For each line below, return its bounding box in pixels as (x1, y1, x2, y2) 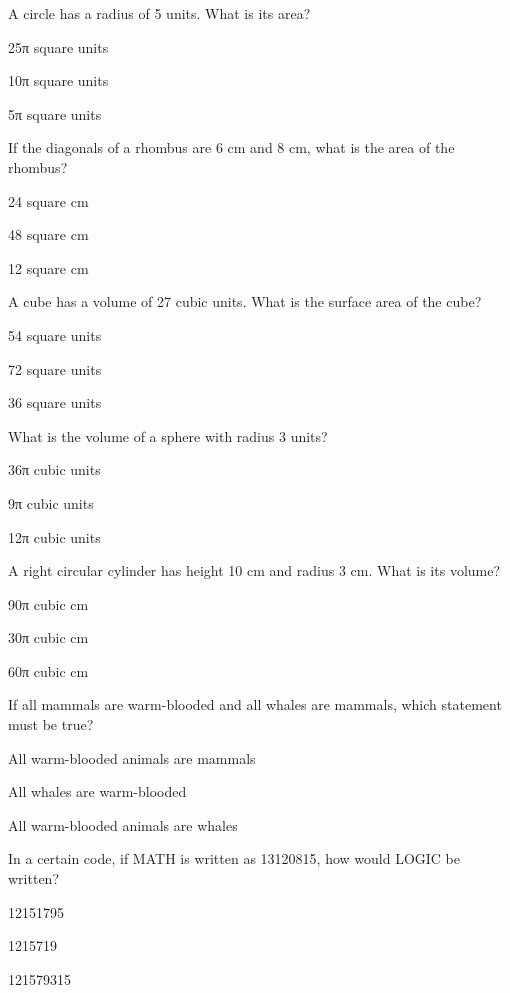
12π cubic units (8, 526, 101, 547)
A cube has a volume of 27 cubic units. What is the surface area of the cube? (8, 291, 482, 312)
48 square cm (8, 224, 89, 245)
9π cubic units (8, 492, 94, 513)
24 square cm (8, 190, 89, 211)
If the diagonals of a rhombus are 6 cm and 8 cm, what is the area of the (8, 137, 455, 158)
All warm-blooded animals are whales (8, 814, 238, 835)
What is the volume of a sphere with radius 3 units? (8, 425, 328, 446)
